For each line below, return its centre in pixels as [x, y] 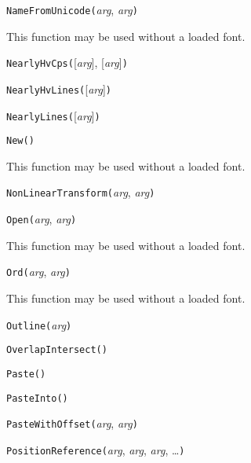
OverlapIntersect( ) [57, 350]
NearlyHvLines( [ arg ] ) [59, 88]
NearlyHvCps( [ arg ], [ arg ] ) [67, 62]
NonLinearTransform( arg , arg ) [81, 192]
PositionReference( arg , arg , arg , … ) [96, 449]
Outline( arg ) [39, 324]
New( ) [20, 141]
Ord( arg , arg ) [38, 272]
